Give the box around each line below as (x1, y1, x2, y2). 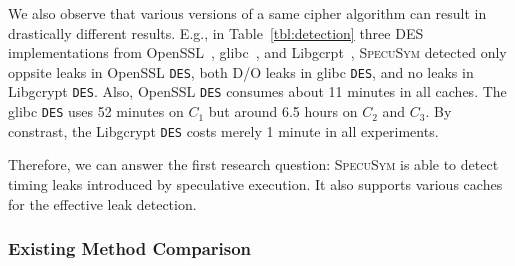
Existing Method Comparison (8, 236, 252, 261)
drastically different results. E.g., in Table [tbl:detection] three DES (8, 22, 424, 43)
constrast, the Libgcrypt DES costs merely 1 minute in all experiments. (8, 120, 439, 141)
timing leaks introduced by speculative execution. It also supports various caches (8, 174, 503, 194)
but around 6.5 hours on (208, 101, 358, 122)
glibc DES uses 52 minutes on (8, 101, 184, 122)
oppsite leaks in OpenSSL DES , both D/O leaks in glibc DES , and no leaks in (8, 61, 474, 82)
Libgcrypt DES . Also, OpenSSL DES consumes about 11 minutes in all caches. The (8, 81, 507, 102)
